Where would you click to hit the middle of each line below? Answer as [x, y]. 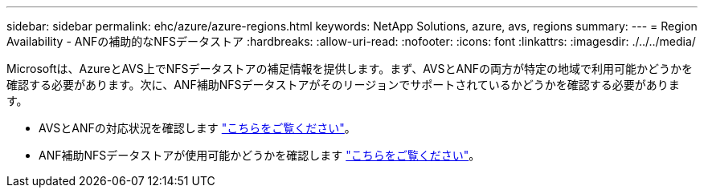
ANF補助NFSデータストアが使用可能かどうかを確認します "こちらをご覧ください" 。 [260, 155]
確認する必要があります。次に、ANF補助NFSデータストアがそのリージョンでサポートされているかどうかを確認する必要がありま [343, 85]
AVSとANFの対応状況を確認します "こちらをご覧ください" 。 [197, 128]
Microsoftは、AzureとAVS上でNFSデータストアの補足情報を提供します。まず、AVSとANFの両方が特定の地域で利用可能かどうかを [350, 69]
